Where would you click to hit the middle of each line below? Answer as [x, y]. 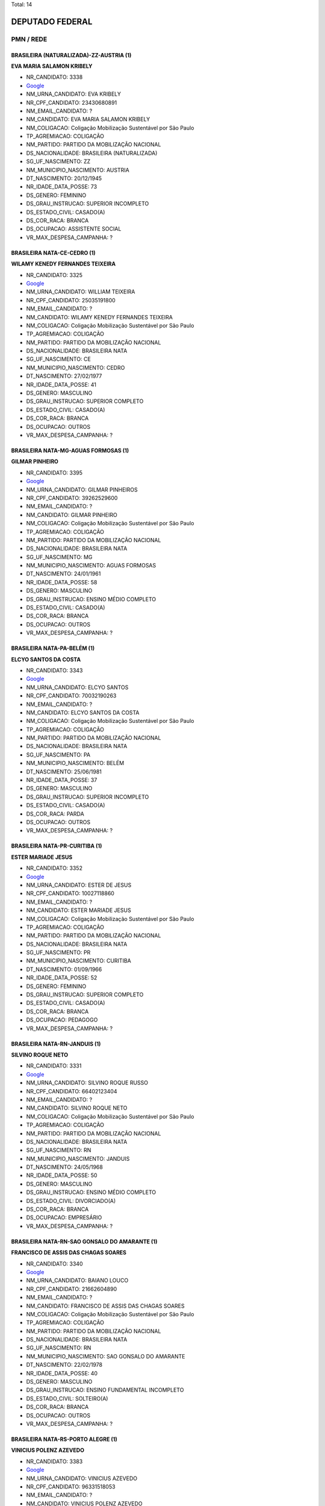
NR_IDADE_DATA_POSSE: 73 [62, 187]
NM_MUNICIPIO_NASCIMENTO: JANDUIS [78, 1158]
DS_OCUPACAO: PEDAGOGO [62, 1020]
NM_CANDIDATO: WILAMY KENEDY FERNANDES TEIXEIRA [99, 317]
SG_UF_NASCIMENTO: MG [59, 557]
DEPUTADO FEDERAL [52, 21]
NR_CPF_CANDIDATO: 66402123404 [72, 1091]
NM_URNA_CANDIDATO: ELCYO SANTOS [77, 687]
